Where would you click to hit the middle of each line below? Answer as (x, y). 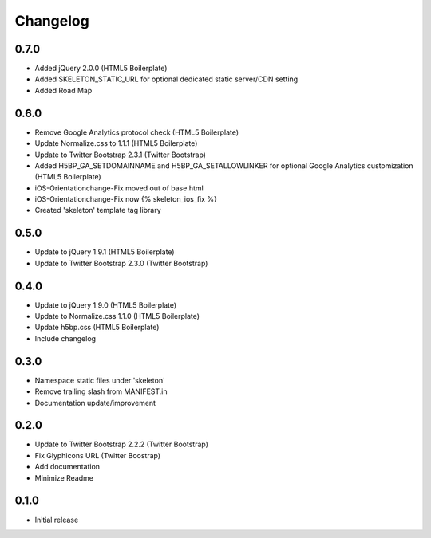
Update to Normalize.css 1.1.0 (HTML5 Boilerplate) (117, 316)
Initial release (57, 520)
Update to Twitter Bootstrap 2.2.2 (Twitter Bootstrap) (122, 444)
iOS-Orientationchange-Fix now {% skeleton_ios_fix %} (126, 199)
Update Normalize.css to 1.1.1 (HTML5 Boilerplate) (116, 143)
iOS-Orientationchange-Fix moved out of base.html (119, 188)
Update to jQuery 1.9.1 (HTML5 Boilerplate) (105, 252)
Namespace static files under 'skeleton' (100, 380)
